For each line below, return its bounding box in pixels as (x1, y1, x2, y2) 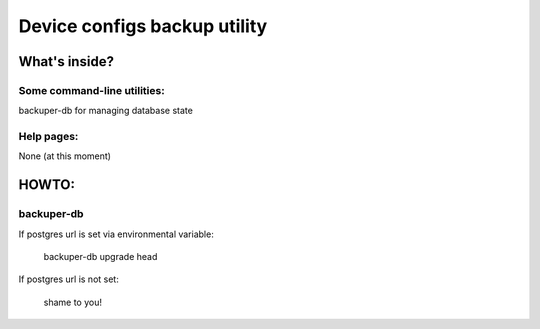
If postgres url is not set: (18, 273, 119, 285)
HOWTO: (18, 176, 75, 194)
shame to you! (43, 296, 102, 308)
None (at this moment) (18, 150, 112, 162)
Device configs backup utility (18, 15, 268, 37)
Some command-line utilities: (18, 83, 165, 97)
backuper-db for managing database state (18, 105, 194, 117)
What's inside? (18, 53, 115, 70)
